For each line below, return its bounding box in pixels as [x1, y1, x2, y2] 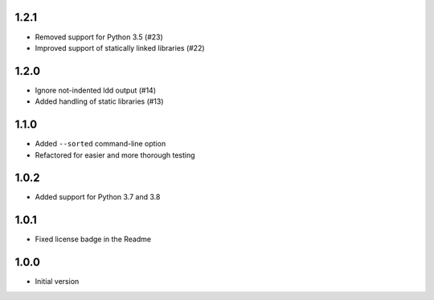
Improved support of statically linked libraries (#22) [35, 43, 205, 52]
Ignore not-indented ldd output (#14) [35, 85, 157, 95]
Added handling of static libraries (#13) [35, 97, 164, 106]
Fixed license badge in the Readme [35, 234, 152, 245]
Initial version [35, 277, 80, 286]
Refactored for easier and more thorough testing [35, 150, 196, 160]
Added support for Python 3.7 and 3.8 [35, 192, 161, 202]
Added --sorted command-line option [35, 139, 166, 149]
